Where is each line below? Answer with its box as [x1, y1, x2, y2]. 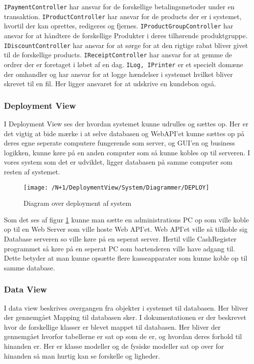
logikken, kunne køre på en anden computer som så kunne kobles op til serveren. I [4, 147, 250, 157]
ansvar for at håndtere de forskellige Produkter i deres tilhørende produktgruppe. [4, 30, 248, 40]
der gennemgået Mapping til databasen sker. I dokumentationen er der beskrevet [4, 312, 247, 322]
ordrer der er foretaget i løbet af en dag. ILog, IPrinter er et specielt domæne [4, 59, 243, 69]
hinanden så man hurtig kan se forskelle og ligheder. [4, 350, 160, 361]
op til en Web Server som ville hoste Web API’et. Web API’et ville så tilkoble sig [4, 224, 248, 234]
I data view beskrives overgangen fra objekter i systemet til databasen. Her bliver [4, 302, 248, 313]
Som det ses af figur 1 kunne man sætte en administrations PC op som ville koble [4, 214, 249, 224]
